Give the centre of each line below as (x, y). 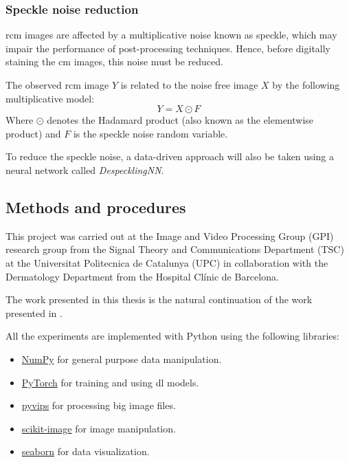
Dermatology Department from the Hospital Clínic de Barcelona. (142, 276)
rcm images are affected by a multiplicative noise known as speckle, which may (171, 35)
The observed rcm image (57, 85)
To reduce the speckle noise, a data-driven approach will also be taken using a (170, 156)
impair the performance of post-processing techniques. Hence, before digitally (168, 48)
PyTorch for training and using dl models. (110, 382)
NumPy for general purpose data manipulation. (122, 359)
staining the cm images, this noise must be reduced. (114, 62)
